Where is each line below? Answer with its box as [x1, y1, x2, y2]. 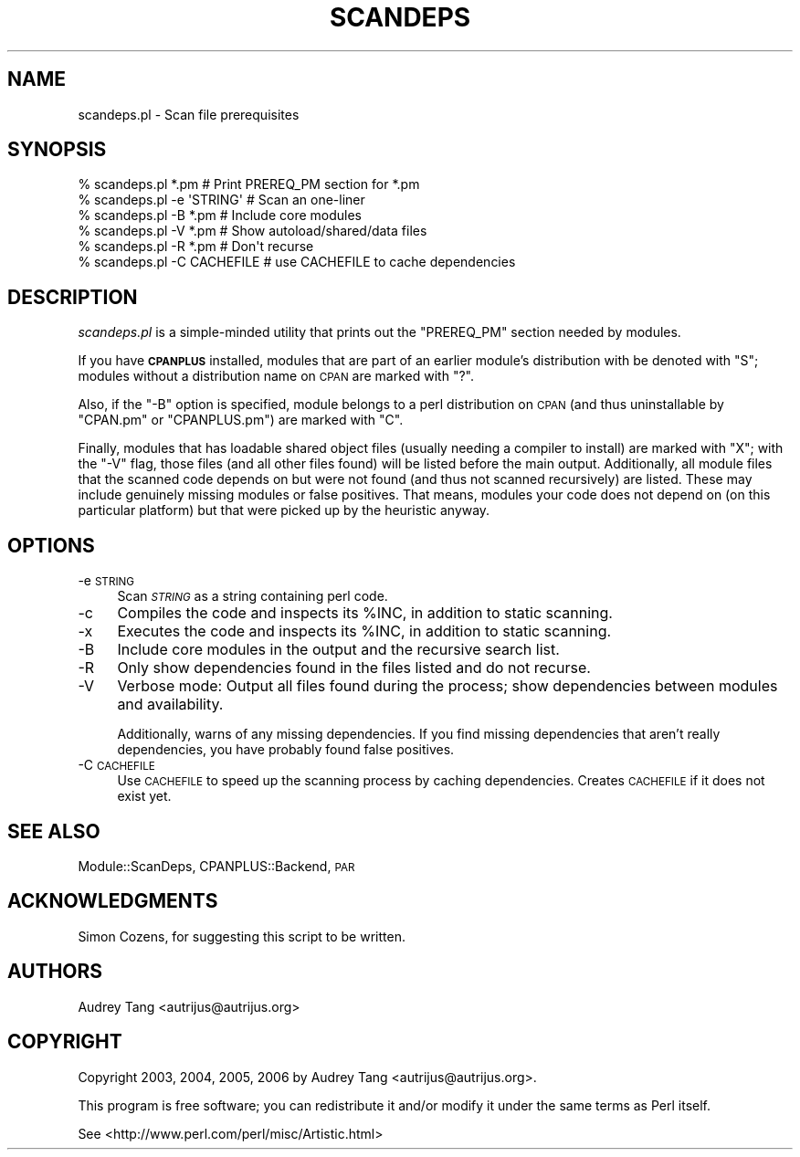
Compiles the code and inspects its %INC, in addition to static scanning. [117, 604, 613, 623]
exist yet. [117, 788, 172, 805]
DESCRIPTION [7, 285, 138, 309]
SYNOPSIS [7, 138, 107, 162]
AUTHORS [7, 960, 103, 983]
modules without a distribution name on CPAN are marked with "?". [78, 368, 474, 384]
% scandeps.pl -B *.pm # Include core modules [78, 207, 362, 224]
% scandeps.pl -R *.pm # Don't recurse [78, 238, 314, 255]
